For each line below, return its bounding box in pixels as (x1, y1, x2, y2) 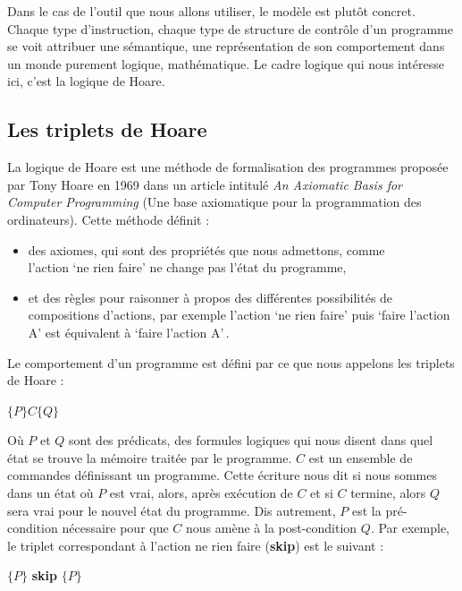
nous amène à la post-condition (186, 518, 357, 537)
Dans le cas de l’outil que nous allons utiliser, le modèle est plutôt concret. (7, 2, 416, 20)
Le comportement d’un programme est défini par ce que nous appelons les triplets (7, 353, 455, 372)
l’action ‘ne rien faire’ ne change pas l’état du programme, (28, 258, 347, 277)
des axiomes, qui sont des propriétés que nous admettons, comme (28, 240, 385, 259)
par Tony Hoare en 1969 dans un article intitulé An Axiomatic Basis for (7, 175, 402, 193)
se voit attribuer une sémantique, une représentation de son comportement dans (7, 37, 445, 56)
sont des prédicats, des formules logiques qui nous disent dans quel (69, 431, 433, 450)
